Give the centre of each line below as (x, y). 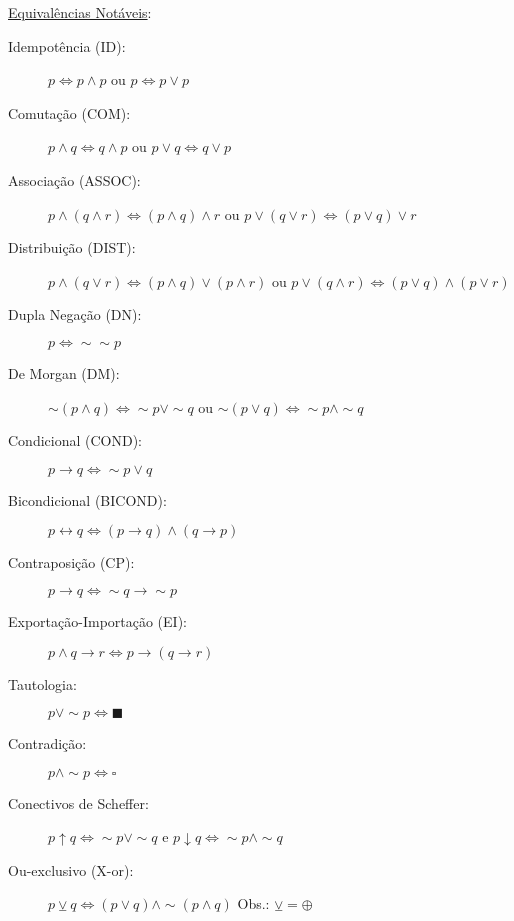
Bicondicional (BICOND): (87, 499)
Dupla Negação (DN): (75, 314)
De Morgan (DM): (64, 372)
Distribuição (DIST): (72, 247)
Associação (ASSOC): (74, 179)
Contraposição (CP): (71, 562)
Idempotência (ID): (67, 45)
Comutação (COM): (69, 112)
